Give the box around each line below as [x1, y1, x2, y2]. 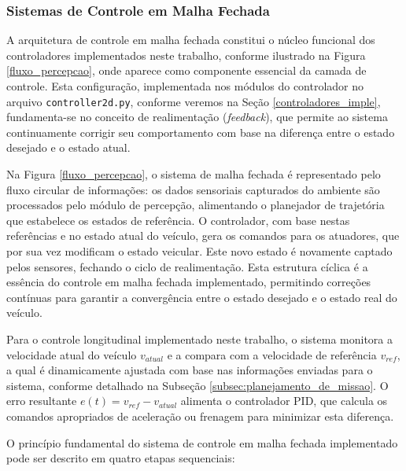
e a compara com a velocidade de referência [167, 346, 377, 362]
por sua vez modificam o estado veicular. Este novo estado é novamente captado [6, 243, 393, 259]
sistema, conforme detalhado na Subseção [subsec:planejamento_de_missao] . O [6, 377, 389, 393]
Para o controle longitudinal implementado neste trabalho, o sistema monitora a [6, 330, 393, 347]
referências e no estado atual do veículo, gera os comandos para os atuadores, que [6, 227, 400, 244]
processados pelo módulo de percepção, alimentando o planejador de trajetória [6, 197, 385, 213]
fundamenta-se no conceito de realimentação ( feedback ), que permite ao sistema [6, 109, 388, 125]
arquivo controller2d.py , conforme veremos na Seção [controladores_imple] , [6, 93, 381, 109]
